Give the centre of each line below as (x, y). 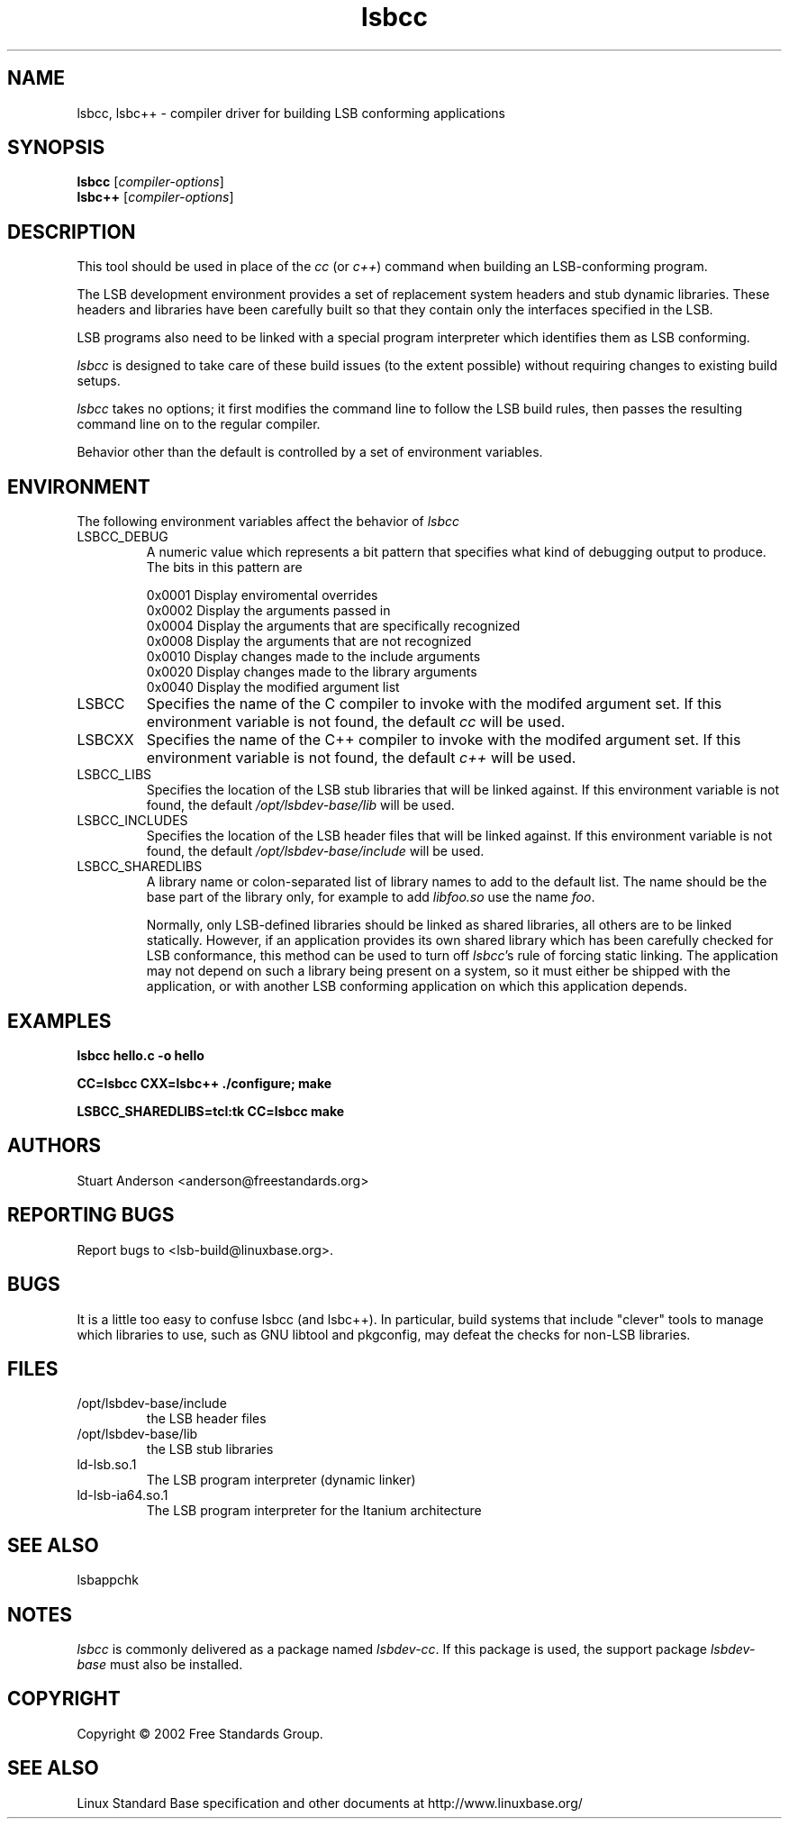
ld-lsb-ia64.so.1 (122, 1495)
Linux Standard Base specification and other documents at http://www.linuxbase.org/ (330, 1803)
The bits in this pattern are (224, 568)
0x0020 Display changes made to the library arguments (312, 672)
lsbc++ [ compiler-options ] (155, 197)
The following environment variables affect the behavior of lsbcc (268, 522)
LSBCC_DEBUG (122, 537)
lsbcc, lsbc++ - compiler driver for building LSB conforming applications (291, 113)
